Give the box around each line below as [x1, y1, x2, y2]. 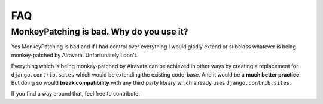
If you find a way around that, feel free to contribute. [11, 90, 140, 97]
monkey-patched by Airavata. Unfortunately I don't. [11, 51, 138, 59]
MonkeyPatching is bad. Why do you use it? [11, 26, 188, 37]
